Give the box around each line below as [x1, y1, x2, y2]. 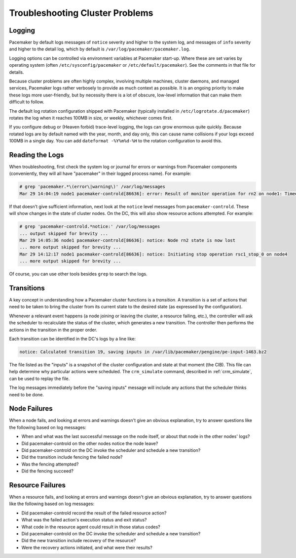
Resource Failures [9, 481, 66, 489]
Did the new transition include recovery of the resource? [21, 538, 136, 544]
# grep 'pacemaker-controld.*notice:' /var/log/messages [19, 224, 160, 229]
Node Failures [9, 404, 53, 413]
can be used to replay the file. [9, 376, 70, 382]
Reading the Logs [9, 151, 64, 159]
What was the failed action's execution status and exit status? [21, 517, 147, 523]
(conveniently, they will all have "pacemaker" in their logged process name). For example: [9, 171, 191, 176]
